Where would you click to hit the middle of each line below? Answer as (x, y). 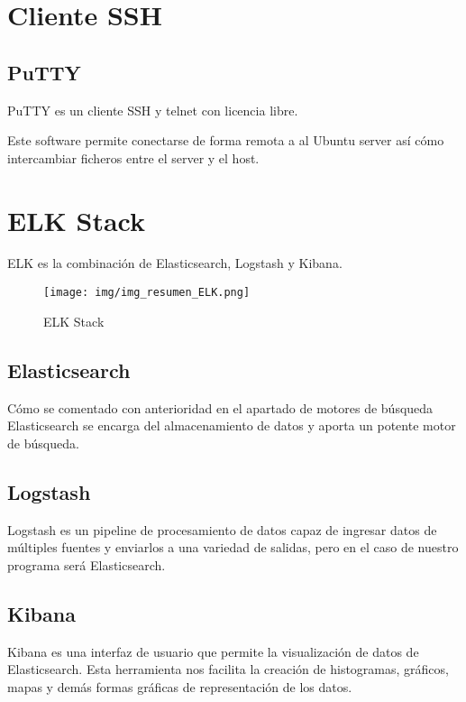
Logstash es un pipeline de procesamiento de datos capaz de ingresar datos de (222, 529)
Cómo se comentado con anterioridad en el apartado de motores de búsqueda (220, 407)
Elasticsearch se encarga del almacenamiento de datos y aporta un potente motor (232, 425)
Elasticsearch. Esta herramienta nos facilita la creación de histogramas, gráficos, (228, 669)
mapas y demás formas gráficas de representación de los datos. (180, 686)
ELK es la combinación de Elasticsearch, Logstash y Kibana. (175, 263)
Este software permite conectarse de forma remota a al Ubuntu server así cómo (226, 140)
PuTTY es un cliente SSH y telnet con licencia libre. (153, 110)
